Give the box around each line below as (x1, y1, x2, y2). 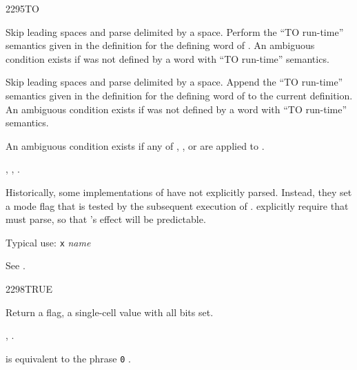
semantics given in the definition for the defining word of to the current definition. (6, 88, 353, 102)
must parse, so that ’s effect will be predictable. (6, 212, 206, 226)
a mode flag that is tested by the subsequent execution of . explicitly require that (6, 198, 349, 213)
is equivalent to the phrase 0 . (6, 351, 131, 365)
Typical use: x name (6, 235, 91, 249)
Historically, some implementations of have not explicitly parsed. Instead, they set (6, 184, 352, 199)
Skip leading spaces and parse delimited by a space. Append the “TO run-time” (6, 75, 343, 89)
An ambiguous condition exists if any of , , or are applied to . (6, 138, 265, 153)
